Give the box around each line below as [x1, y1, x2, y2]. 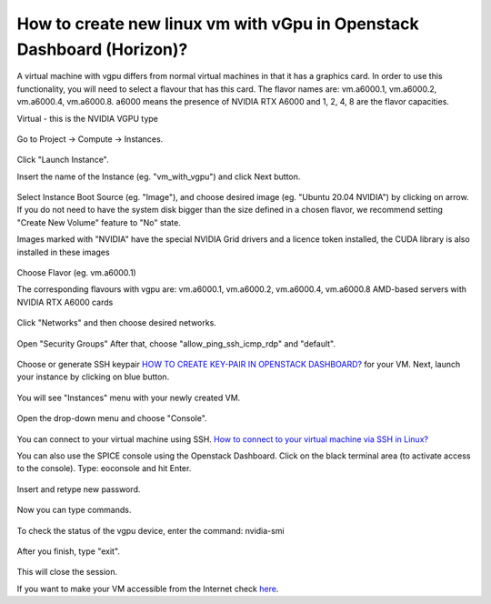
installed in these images [16, 247, 110, 257]
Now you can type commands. [16, 505, 132, 516]
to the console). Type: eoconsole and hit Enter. [16, 463, 192, 474]
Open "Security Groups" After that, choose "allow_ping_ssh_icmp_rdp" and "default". [16, 337, 336, 349]
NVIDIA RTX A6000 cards [16, 297, 114, 307]
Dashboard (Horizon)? [16, 39, 188, 59]
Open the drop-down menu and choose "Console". [16, 413, 208, 424]
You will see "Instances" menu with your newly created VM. [16, 392, 241, 403]
